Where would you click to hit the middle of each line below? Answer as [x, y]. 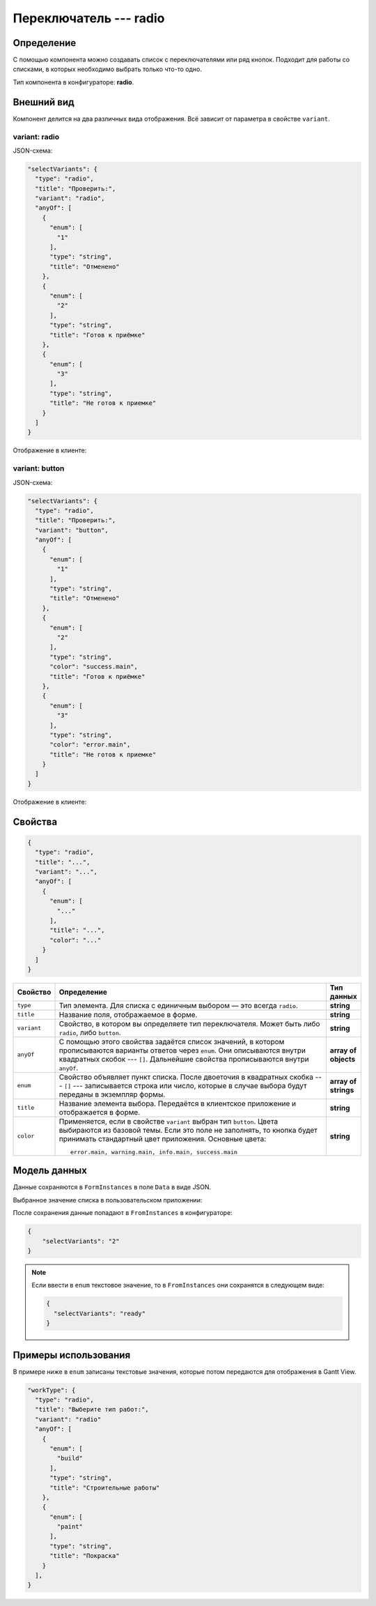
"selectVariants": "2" [81, 1241]
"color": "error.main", [90, 745]
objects [343, 1059]
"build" [70, 1458]
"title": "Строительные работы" [105, 1488]
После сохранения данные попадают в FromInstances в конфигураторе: [123, 1213]
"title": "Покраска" [85, 1556]
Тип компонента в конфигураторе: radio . [73, 82]
